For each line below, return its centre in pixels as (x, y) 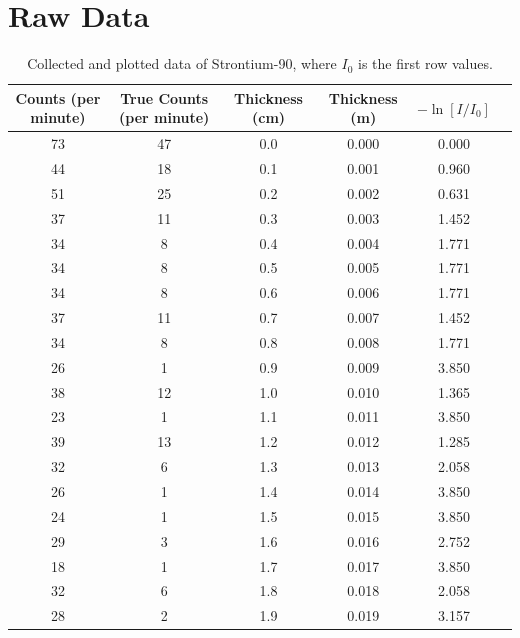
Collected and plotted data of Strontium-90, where (182, 63)
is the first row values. (425, 63)
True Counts (164, 97)
